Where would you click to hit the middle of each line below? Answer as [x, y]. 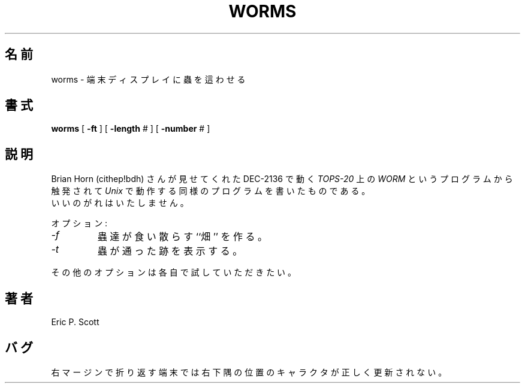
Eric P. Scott [75, 322]
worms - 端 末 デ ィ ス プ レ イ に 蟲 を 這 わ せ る [148, 79]
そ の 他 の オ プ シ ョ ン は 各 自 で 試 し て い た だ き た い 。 [174, 272]
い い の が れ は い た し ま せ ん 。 [120, 203]
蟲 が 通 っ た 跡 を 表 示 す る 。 [170, 251]
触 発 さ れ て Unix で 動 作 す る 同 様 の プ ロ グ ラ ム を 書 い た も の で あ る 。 [211, 191]
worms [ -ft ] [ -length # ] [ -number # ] [131, 129]
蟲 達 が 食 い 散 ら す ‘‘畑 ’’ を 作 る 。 [182, 237]
